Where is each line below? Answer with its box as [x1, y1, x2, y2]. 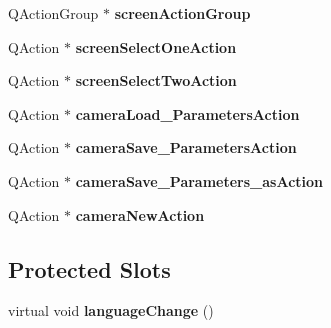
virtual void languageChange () [8, 300, 214, 321]
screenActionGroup [114, 3, 251, 23]
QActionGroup [8, 3, 99, 23]
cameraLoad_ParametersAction [75, 103, 300, 124]
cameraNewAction [75, 204, 205, 225]
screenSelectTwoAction [75, 70, 237, 91]
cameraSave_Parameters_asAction [75, 170, 324, 191]
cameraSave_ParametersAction [75, 137, 297, 158]
